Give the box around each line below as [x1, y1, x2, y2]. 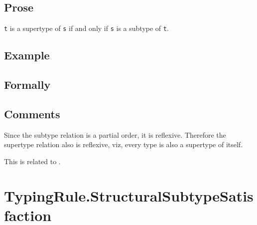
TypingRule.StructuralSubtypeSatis [4, 185, 254, 206]
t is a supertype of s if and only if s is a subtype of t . [4, 23, 169, 33]
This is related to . [4, 156, 61, 166]
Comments [4, 106, 60, 121]
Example [4, 47, 50, 63]
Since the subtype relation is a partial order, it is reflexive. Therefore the [4, 129, 226, 140]
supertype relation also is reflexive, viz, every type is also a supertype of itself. [4, 139, 243, 150]
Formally [4, 77, 51, 92]
